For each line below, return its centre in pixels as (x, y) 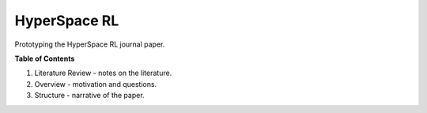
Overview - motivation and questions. (96, 84)
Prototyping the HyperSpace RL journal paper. (90, 44)
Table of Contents (45, 58)
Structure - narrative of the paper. (90, 96)
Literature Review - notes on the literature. (103, 73)
